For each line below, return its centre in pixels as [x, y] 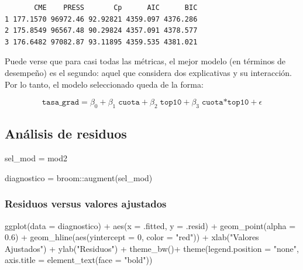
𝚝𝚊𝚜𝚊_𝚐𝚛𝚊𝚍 [61, 103]
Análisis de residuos [66, 134]
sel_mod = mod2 [36, 158]
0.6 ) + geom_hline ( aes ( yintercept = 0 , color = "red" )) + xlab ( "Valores [132, 237]
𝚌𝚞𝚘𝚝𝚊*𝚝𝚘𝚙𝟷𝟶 [225, 103]
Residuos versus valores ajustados [86, 204]
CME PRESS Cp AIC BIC [116, 8]
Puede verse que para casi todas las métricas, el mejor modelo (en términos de [145, 61]
